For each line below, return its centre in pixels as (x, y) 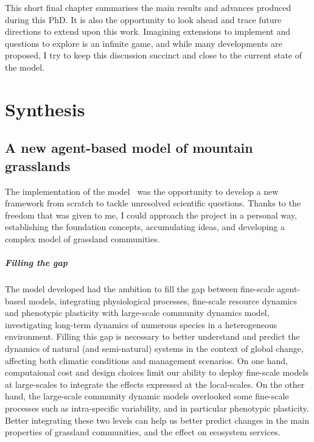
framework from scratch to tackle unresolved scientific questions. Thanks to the (153, 203)
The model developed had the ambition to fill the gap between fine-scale (140, 289)
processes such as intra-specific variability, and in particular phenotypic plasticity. (157, 408)
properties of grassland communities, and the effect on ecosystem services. (143, 432)
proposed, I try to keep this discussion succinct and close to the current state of (154, 55)
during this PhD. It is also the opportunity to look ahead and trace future (143, 19)
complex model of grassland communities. (82, 238)
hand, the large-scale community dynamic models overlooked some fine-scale (147, 396)
